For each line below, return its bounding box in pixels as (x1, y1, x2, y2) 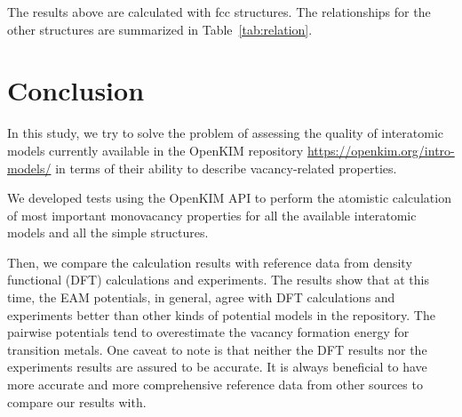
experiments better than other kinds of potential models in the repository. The (7, 305, 435, 324)
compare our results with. (7, 392, 147, 411)
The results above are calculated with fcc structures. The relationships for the (7, 3, 431, 20)
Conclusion (7, 72, 145, 108)
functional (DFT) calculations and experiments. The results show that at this (7, 270, 429, 289)
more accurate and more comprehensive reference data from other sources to (7, 375, 423, 394)
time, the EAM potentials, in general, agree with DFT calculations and (7, 288, 395, 307)
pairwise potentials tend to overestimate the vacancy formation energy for (7, 323, 410, 341)
